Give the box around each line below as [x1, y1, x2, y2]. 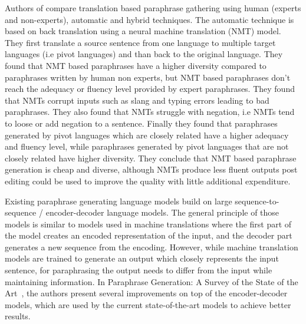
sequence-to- [235, 194, 279, 207]
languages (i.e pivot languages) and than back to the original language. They [5, 48, 283, 60]
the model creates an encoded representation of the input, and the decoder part [5, 229, 292, 242]
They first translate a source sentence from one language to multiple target [5, 36, 276, 48]
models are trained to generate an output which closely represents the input [5, 252, 279, 265]
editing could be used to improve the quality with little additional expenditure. [5, 174, 291, 187]
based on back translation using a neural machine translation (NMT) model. [5, 25, 281, 37]
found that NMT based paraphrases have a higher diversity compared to [5, 59, 266, 71]
